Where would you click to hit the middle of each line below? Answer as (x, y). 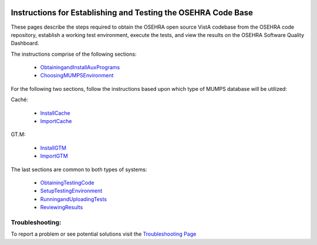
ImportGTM (54, 156)
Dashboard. (25, 43)
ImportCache (56, 121)
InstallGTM (53, 148)
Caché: (20, 100)
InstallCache (55, 113)
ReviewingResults (62, 207)
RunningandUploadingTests (73, 199)
